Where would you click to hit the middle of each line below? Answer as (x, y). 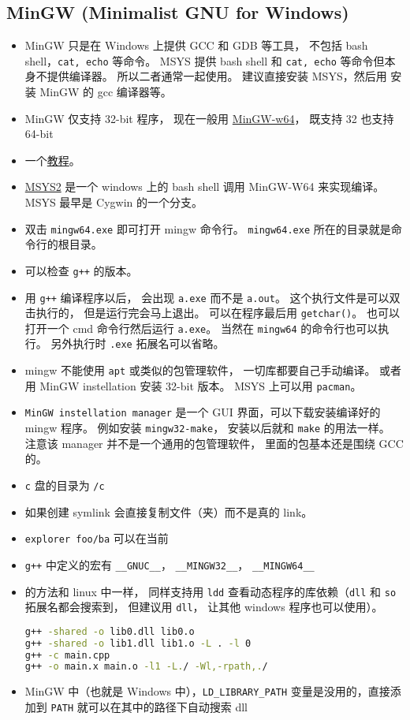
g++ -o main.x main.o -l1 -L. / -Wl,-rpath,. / (146, 667)
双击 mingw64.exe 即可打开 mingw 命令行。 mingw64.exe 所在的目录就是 (208, 228)
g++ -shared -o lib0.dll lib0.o (110, 631)
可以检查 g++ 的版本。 (81, 270)
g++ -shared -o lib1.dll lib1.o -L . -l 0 (138, 643)
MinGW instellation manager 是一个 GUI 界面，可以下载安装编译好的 (203, 412)
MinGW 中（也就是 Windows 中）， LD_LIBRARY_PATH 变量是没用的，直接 (207, 691)
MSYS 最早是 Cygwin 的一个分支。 (114, 202)
